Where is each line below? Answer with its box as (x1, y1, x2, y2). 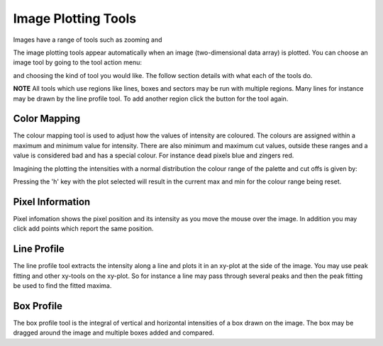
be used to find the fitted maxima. (13, 281, 112, 290)
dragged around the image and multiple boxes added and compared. (13, 328, 214, 337)
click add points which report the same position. (13, 224, 154, 233)
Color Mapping (13, 113, 81, 125)
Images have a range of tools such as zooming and (13, 35, 162, 44)
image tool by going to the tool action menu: (13, 58, 142, 67)
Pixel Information (13, 196, 91, 208)
